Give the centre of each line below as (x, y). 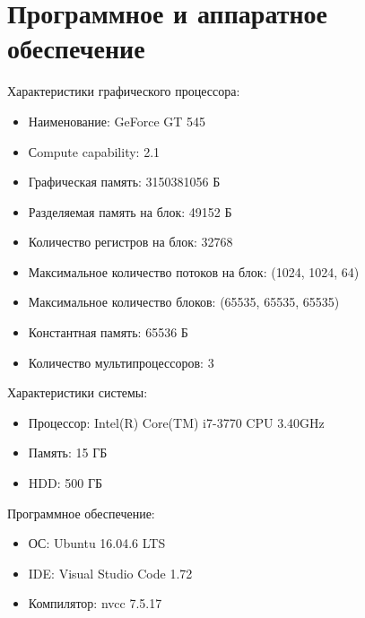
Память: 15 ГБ (68, 453)
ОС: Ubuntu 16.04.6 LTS (97, 543)
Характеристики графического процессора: (124, 91)
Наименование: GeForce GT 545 (117, 121)
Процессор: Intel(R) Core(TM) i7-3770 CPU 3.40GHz (176, 422)
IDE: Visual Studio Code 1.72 (110, 573)
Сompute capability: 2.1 (94, 151)
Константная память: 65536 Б (108, 332)
